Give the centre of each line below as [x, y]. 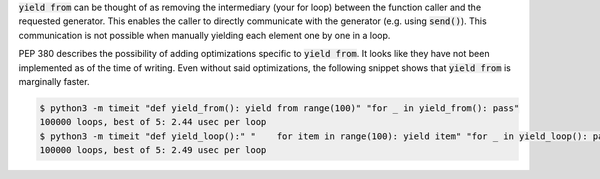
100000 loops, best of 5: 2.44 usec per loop [153, 122]
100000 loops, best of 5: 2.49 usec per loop [153, 150]
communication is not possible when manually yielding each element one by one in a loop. [204, 35]
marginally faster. [54, 81]
